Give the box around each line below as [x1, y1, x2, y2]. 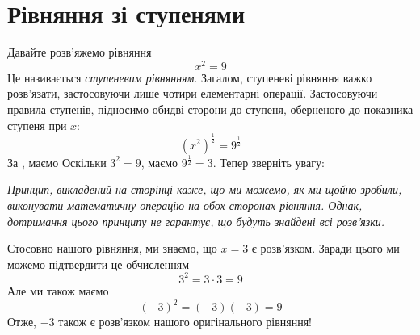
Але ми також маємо [7, 282, 109, 299]
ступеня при [7, 116, 67, 133]
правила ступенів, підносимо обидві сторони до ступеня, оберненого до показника [7, 100, 414, 117]
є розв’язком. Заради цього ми [251, 240, 400, 257]
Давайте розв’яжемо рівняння [7, 44, 152, 61]
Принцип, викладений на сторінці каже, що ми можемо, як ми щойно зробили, [7, 181, 402, 198]
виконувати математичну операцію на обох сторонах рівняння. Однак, [7, 197, 363, 214]
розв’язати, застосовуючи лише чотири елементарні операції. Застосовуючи [7, 85, 378, 102]
